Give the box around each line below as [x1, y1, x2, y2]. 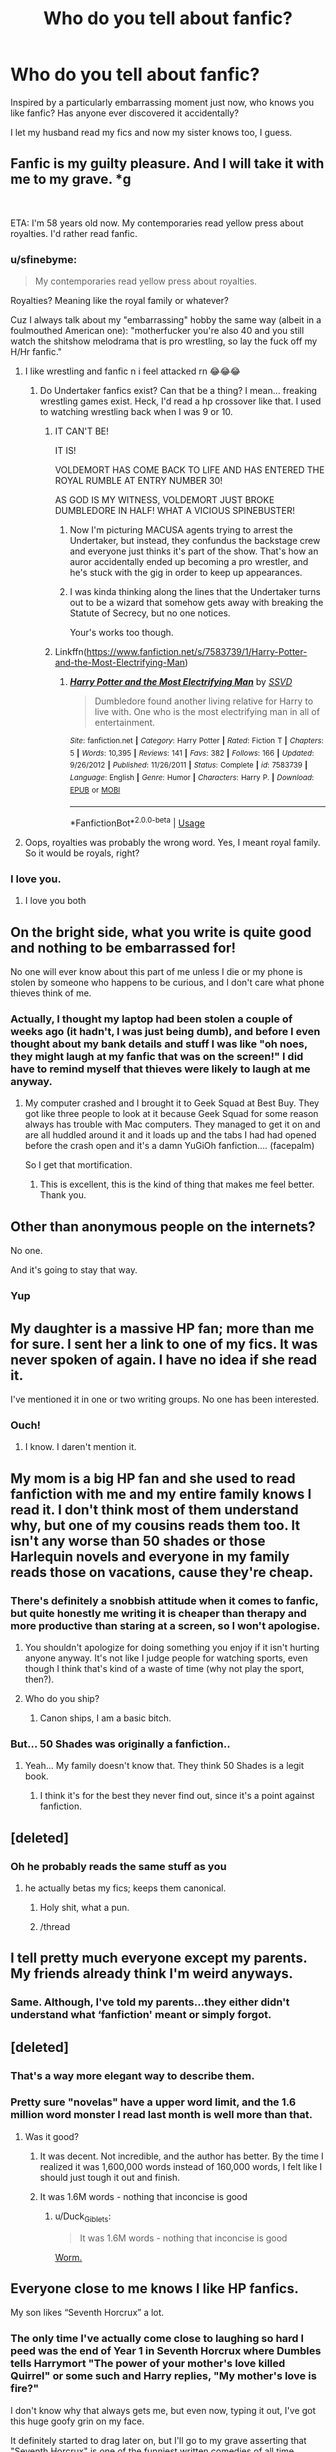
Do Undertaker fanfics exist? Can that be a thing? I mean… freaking [39, 385, 318, 397]
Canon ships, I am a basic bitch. [39, 1712, 172, 1724]
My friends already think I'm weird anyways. [10, 1965, 294, 1982]
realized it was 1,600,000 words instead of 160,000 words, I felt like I [39, 2160, 323, 2172]
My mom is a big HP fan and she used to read [10, 1470, 296, 1487]
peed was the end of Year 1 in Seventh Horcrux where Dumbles [10, 2344, 322, 2358]
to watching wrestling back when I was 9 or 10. [39, 406, 233, 418]
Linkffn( [54, 646, 87, 658]
